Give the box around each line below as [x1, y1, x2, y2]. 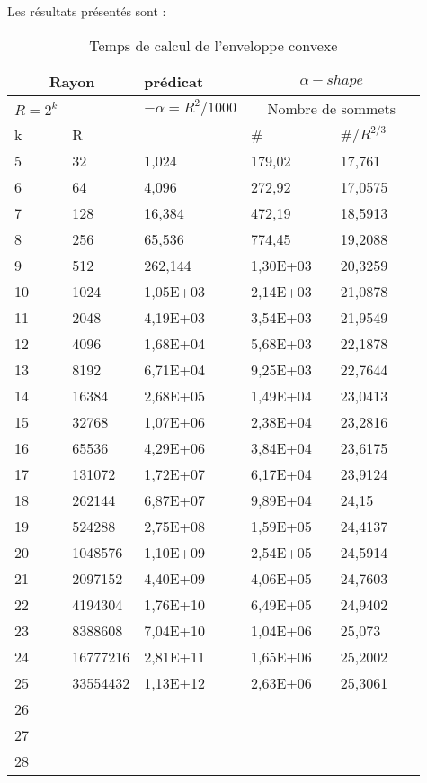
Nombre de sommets [267, 97, 396, 119]
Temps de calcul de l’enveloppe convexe [89, 34, 338, 56]
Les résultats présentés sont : [7, 2, 166, 20]
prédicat [144, 70, 204, 92]
